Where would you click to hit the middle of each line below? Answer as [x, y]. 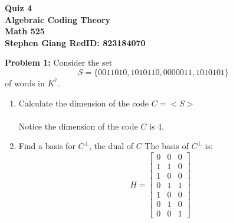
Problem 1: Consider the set [59, 62]
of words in [25, 83]
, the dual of [111, 146]
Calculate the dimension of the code [83, 103]
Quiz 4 [19, 8]
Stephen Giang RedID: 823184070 [75, 42]
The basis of [167, 146]
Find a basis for [47, 146]
